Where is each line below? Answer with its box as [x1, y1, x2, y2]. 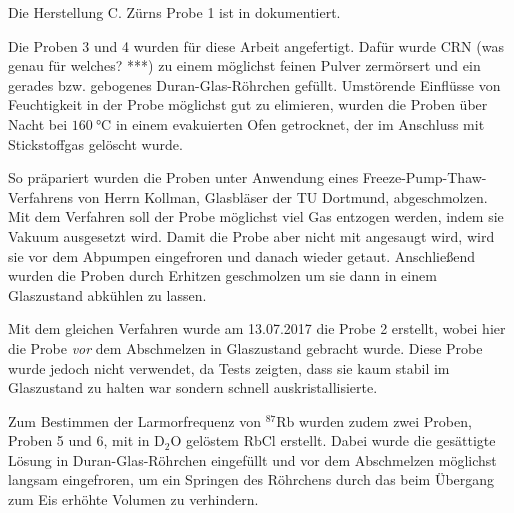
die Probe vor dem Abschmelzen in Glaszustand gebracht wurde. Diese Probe [8, 337, 483, 358]
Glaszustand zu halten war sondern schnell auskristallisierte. [8, 377, 378, 398]
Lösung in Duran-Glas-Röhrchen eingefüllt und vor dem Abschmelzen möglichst [8, 449, 497, 470]
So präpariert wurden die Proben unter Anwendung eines [8, 167, 359, 188]
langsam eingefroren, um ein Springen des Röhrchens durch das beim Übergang [8, 469, 495, 490]
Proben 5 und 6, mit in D [8, 430, 165, 451]
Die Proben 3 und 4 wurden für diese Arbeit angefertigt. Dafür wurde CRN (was [8, 35, 504, 56]
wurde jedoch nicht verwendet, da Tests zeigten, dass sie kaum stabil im [8, 357, 450, 378]
